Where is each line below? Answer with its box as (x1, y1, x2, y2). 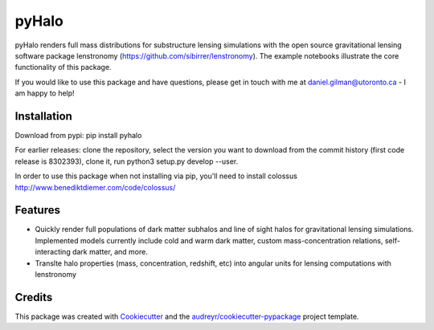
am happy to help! (14, 88, 76, 98)
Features (14, 203, 60, 217)
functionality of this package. (14, 63, 112, 72)
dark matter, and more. (72, 247, 148, 257)
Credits (14, 290, 53, 304)
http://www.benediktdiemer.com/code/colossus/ (14, 182, 176, 192)
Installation (14, 109, 72, 123)
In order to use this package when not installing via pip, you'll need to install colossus (14, 171, 297, 181)
